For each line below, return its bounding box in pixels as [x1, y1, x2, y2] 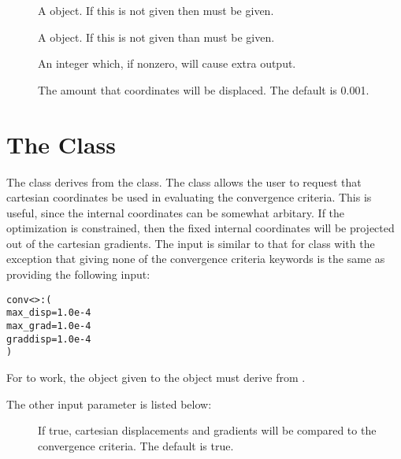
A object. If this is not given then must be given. [38, 2, 274, 18]
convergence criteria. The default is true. [38, 437, 234, 453]
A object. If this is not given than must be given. [38, 28, 275, 45]
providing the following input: [6, 266, 150, 283]
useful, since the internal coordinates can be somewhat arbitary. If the [6, 204, 345, 220]
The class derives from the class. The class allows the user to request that [6, 173, 362, 190]
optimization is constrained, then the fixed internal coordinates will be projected [6, 220, 395, 236]
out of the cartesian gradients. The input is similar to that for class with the [6, 235, 375, 251]
